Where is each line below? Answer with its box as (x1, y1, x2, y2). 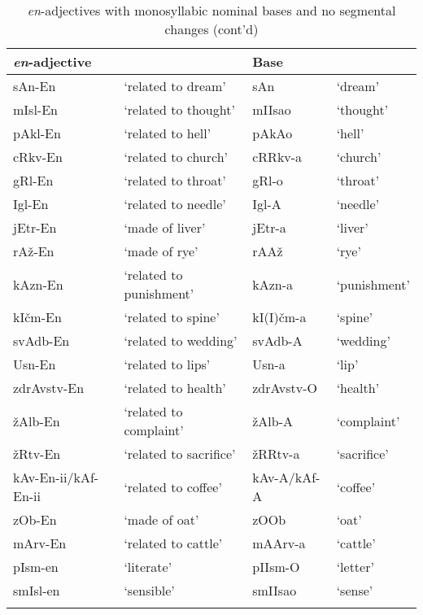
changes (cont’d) (164, 20, 259, 38)
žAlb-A (252, 411, 294, 430)
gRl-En (13, 171, 54, 190)
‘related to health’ (124, 378, 226, 397)
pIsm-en (13, 557, 59, 576)
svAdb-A (252, 331, 303, 350)
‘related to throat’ (124, 171, 226, 190)
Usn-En (13, 355, 56, 373)
